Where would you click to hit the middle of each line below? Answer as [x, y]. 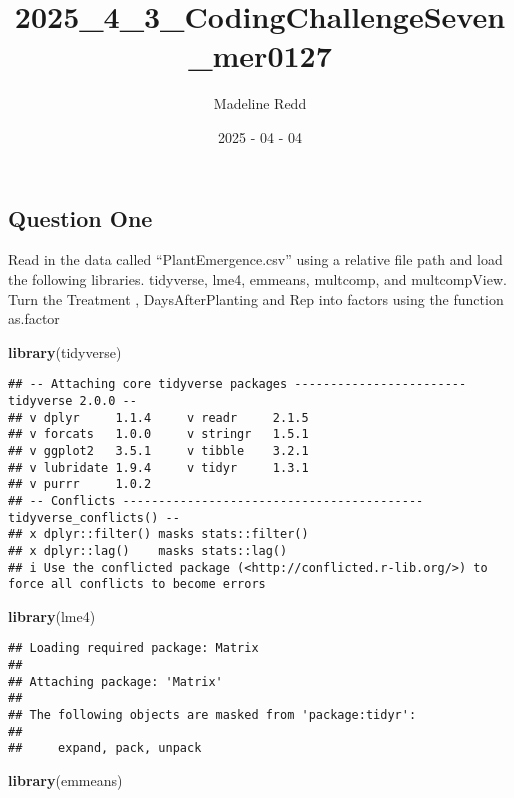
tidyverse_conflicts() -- [94, 517]
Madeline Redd [260, 103]
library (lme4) [52, 615]
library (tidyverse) [65, 351]
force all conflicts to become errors [137, 584]
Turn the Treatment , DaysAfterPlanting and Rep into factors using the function [256, 298]
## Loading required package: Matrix [133, 648]
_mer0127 [260, 55]
